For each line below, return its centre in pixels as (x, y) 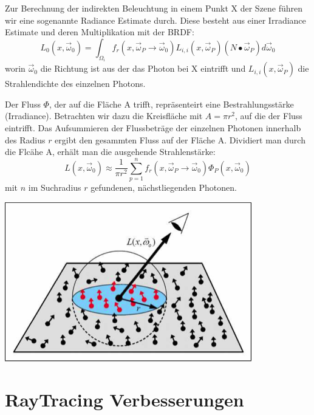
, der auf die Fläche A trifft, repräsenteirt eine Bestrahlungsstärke (171, 104)
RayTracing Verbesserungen (125, 400)
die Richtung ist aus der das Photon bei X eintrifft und (143, 68)
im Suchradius (55, 187)
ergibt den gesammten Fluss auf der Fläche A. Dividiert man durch (180, 139)
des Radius (25, 139)
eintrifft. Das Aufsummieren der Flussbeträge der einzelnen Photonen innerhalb (153, 128)
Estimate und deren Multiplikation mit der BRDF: (100, 32)
